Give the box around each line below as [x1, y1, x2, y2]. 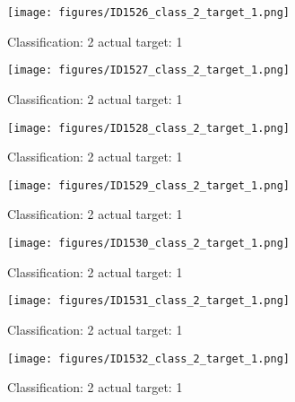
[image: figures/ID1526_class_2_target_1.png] [7, 6, 290, 19]
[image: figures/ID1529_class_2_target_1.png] [7, 179, 290, 192]
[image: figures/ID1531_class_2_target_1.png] [7, 294, 290, 308]
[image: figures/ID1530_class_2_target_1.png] [7, 237, 290, 249]
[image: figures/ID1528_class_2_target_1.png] [7, 121, 290, 135]
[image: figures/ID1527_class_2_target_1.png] [7, 64, 290, 77]
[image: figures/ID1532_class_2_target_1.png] [7, 352, 290, 365]
